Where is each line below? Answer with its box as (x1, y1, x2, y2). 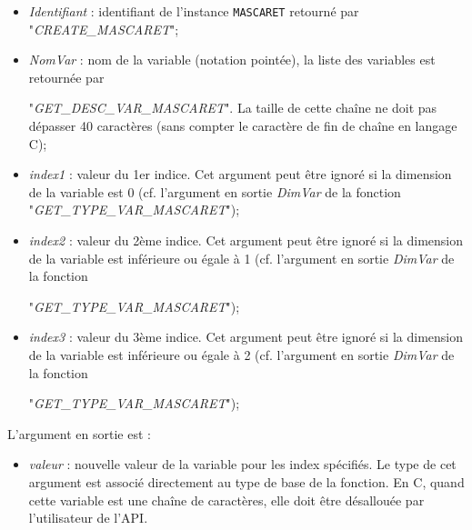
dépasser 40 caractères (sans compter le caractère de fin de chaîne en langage (28, 116, 457, 135)
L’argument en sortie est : (7, 424, 151, 443)
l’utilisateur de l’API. (28, 508, 148, 527)
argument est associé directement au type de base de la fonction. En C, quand (28, 472, 465, 491)
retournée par (28, 67, 105, 86)
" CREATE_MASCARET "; (28, 19, 179, 38)
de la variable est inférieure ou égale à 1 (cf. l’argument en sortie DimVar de (28, 248, 455, 267)
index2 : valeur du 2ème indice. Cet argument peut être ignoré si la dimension (28, 231, 463, 249)
